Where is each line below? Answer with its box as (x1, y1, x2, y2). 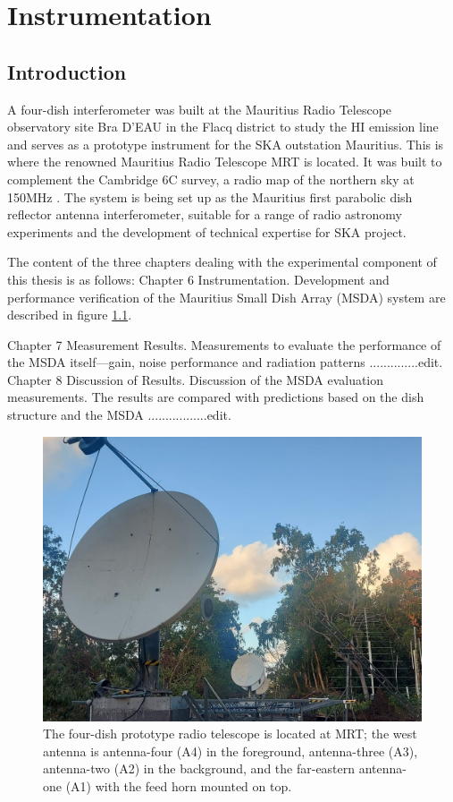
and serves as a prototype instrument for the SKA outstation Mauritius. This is (7, 134, 444, 153)
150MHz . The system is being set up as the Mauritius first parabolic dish (7, 187, 413, 206)
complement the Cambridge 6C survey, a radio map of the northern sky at (7, 169, 415, 188)
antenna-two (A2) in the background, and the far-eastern (43, 759, 356, 778)
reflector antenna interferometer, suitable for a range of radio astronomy (7, 205, 402, 224)
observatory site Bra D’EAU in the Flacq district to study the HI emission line (7, 117, 439, 136)
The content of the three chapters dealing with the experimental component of (7, 252, 437, 271)
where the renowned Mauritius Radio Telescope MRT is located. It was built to (7, 152, 442, 171)
